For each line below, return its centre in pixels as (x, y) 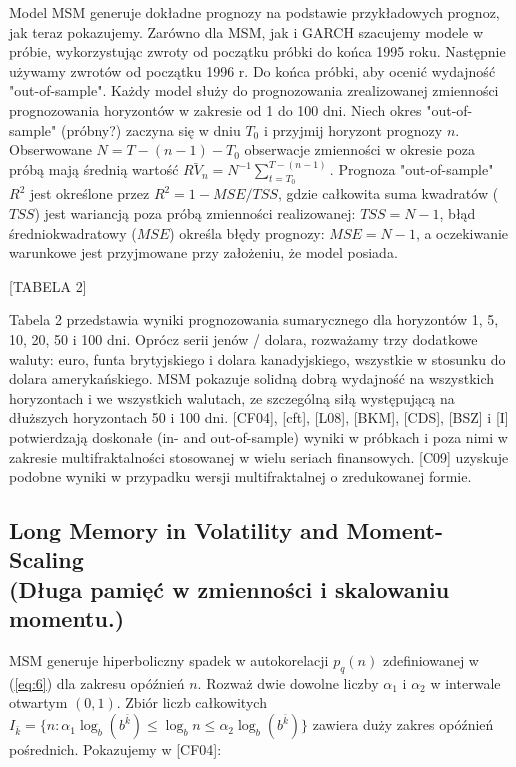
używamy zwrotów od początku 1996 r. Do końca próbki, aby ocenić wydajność (252, 70)
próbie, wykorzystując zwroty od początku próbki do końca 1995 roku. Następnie (257, 51)
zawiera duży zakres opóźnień (403, 724)
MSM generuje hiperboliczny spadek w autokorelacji (169, 660)
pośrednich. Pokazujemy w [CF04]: (115, 749)
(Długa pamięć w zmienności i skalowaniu (229, 588)
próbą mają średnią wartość (94, 169)
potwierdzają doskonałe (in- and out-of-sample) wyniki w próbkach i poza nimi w (258, 436)
